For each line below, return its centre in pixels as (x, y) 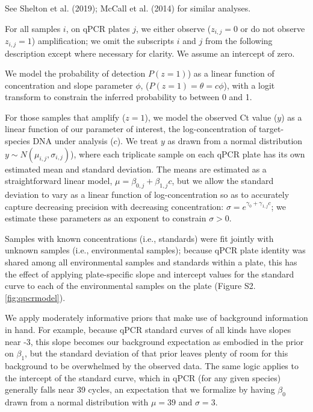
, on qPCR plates (98, 28)
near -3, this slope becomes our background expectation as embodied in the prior (154, 341)
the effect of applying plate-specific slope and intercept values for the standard (150, 274)
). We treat (138, 141)
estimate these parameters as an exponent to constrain (106, 218)
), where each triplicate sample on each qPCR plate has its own (188, 154)
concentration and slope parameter (69, 85)
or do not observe (273, 28)
